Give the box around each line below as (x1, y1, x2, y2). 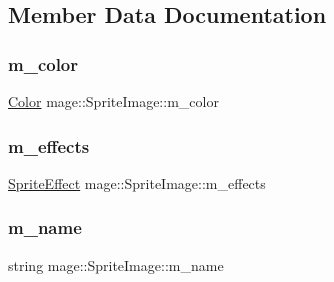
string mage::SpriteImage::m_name (8, 254, 224, 275)
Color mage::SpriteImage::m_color (8, 91, 219, 111)
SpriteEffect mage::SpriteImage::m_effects (8, 172, 266, 193)
